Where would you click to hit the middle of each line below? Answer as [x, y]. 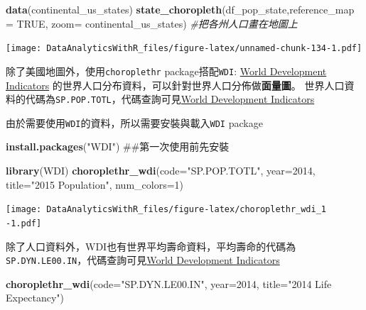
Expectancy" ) [35, 298]
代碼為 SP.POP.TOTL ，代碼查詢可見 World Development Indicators [170, 99]
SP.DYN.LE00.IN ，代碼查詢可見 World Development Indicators [143, 260]
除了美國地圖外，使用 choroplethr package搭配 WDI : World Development [166, 71]
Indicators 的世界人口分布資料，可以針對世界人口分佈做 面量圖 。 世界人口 [175, 85]
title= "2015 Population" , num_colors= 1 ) [95, 184]
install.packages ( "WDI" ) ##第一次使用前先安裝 [118, 146]
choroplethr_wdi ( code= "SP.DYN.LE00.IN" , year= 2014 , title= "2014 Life [169, 283]
